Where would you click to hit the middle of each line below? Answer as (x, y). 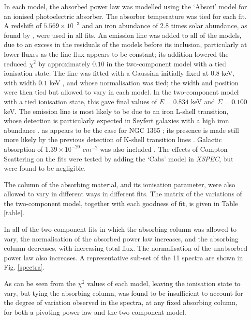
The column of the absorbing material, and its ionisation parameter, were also (120, 184)
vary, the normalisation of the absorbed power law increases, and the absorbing (121, 238)
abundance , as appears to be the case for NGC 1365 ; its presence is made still (122, 130)
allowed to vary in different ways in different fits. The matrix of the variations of (123, 194)
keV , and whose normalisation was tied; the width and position (144, 82)
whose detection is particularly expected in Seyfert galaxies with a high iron (117, 120)
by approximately (64, 63)
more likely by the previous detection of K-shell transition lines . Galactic (113, 139)
